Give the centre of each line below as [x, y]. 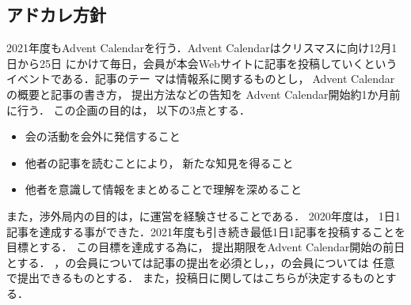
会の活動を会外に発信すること [103, 136]
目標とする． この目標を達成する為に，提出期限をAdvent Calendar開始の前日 [206, 247]
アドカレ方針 [56, 15]
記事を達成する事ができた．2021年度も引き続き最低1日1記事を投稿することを [206, 231]
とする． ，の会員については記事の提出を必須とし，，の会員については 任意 [201, 262]
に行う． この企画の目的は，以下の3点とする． [129, 109]
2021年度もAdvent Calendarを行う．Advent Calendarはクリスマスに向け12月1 [202, 48]
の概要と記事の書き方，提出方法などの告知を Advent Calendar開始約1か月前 [204, 94]
